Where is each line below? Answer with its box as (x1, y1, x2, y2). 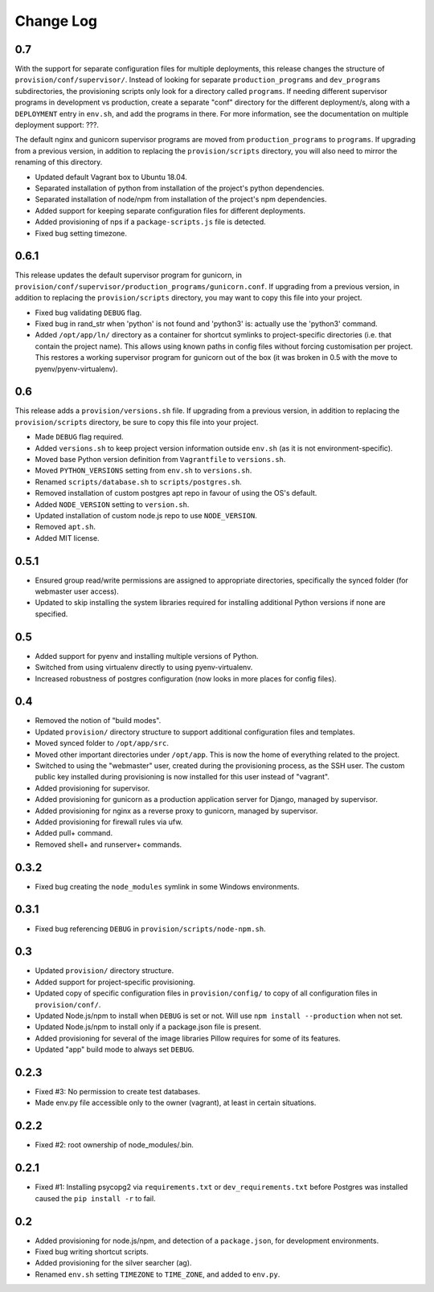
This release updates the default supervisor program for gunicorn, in (14, 270, 243, 280)
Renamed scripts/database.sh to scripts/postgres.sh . (35, 476, 243, 486)
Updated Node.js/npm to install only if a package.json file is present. (35, 1022, 261, 1032)
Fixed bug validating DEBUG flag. (35, 308, 142, 317)
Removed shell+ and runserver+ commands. (35, 840, 182, 849)
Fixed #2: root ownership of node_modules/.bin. (35, 1140, 194, 1150)
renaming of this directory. (14, 157, 103, 167)
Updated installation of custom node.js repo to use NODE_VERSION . (35, 510, 257, 520)
